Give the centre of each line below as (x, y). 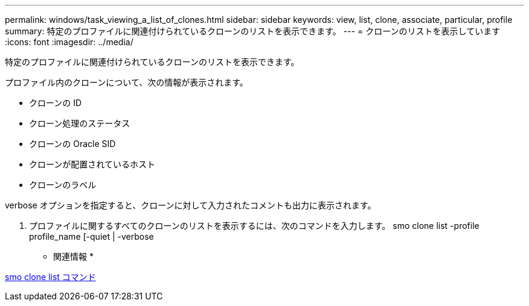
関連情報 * (73, 256)
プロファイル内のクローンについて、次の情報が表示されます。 (127, 82)
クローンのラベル (63, 185)
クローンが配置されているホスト (92, 164)
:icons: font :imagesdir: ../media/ (69, 42)
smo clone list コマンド (50, 277)
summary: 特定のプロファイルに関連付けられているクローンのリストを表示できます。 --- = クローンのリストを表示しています (253, 31)
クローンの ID (56, 103)
